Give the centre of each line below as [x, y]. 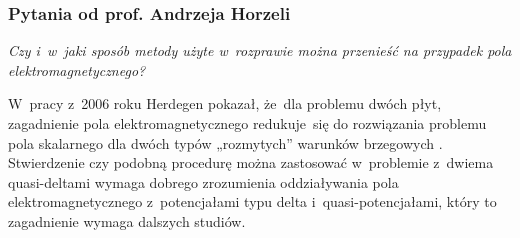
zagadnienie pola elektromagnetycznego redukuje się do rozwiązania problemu [247, 123]
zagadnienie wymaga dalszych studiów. [127, 220]
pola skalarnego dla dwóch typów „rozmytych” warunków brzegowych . [225, 142]
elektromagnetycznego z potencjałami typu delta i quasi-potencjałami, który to [252, 201]
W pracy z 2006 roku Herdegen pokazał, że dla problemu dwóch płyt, [225, 103]
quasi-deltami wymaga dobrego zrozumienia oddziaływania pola [203, 181]
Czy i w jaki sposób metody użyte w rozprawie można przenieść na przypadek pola [260, 50]
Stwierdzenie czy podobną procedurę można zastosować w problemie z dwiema [251, 162]
